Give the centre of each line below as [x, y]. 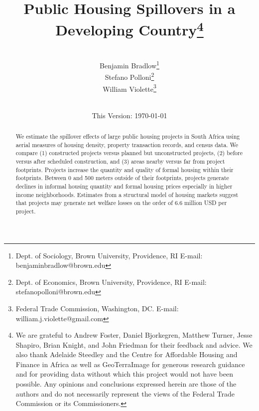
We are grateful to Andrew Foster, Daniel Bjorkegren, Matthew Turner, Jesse [134, 335]
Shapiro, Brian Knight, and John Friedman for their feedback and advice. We [134, 344]
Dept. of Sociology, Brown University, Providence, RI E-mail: [109, 255]
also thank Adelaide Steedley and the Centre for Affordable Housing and [127, 354]
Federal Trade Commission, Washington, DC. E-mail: [97, 308]
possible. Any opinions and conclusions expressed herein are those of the [126, 384]
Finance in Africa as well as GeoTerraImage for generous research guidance [130, 364]
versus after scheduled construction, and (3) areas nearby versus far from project [120, 161]
